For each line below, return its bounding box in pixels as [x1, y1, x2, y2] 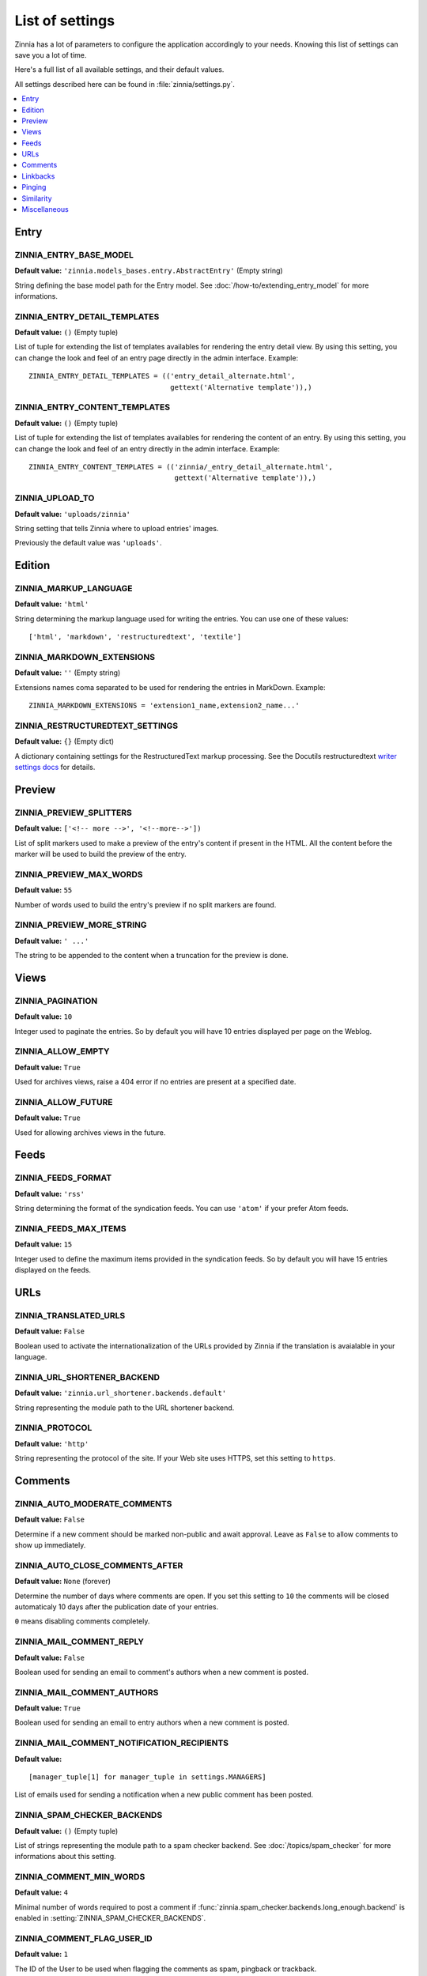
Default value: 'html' [14, 599, 89, 609]
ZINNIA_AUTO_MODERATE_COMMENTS [14, 1498, 172, 1509]
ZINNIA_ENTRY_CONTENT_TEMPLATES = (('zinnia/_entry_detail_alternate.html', [28, 462, 334, 471]
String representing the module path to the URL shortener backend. [14, 1403, 235, 1412]
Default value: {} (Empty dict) [14, 737, 115, 746]
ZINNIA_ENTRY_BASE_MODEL [14, 249, 134, 260]
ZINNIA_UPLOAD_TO [14, 492, 95, 503]
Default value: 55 [14, 885, 73, 895]
